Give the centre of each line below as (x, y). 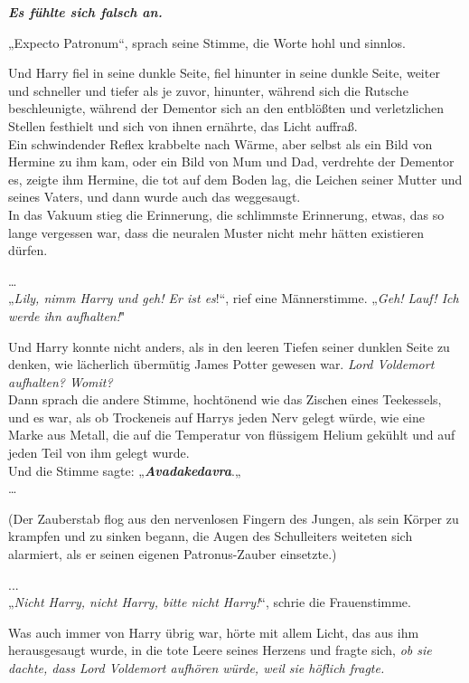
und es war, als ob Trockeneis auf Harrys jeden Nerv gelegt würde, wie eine (216, 417)
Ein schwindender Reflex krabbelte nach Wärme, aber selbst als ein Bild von (220, 143)
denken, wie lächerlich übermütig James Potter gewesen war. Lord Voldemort (221, 364)
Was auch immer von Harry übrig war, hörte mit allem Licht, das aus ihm (214, 632)
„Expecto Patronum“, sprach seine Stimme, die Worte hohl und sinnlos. (207, 42)
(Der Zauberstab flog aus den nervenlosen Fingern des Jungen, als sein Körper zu (234, 518)
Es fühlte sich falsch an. (85, 12)
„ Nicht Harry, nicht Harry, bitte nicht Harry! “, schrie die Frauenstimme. (210, 602)
